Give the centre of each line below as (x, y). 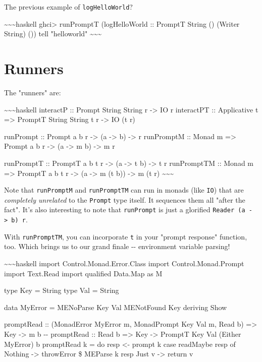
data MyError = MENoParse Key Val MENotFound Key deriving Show (116, 307)
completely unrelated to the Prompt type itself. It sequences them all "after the (125, 199)
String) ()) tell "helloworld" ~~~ (53, 34)
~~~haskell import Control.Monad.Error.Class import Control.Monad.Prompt (124, 263)
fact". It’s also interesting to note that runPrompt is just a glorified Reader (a (125, 209)
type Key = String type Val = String (62, 290)
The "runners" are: (33, 92)
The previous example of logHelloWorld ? (68, 7)
